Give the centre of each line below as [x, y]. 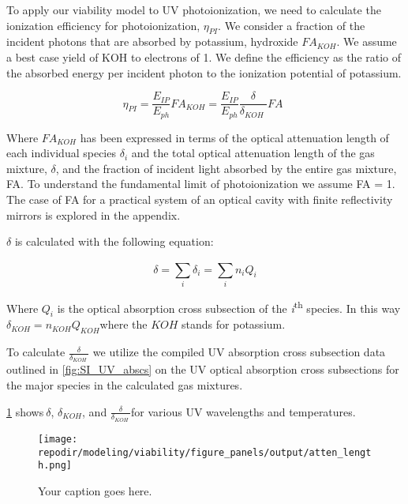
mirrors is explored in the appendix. [94, 214]
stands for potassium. [234, 324]
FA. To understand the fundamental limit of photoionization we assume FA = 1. [201, 184]
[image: [58, 439]
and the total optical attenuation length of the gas [253, 153]
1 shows [25, 411]
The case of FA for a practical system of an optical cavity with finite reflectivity [200, 199]
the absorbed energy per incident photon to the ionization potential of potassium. [204, 72]
